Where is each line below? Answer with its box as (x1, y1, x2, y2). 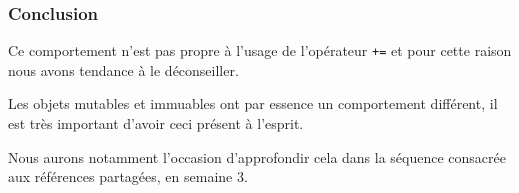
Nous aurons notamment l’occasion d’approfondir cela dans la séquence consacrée (8, 146, 506, 167)
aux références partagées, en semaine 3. (8, 166, 248, 187)
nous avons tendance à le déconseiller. (8, 59, 239, 80)
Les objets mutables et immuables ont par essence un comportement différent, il (8, 93, 498, 114)
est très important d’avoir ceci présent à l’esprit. (8, 113, 304, 134)
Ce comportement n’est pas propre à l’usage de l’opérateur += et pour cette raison (8, 40, 512, 61)
